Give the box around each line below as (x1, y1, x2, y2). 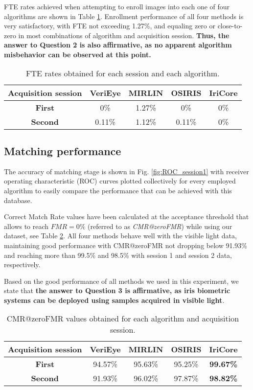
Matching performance (4, 143, 121, 158)
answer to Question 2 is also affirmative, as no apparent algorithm (4, 40, 232, 50)
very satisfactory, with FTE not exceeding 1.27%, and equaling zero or (4, 21, 215, 31)
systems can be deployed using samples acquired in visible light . (4, 295, 225, 305)
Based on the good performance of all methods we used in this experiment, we (4, 275, 239, 286)
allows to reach (4, 221, 49, 231)
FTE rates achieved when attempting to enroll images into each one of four (4, 1, 230, 11)
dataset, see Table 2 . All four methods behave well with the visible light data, (4, 230, 237, 241)
